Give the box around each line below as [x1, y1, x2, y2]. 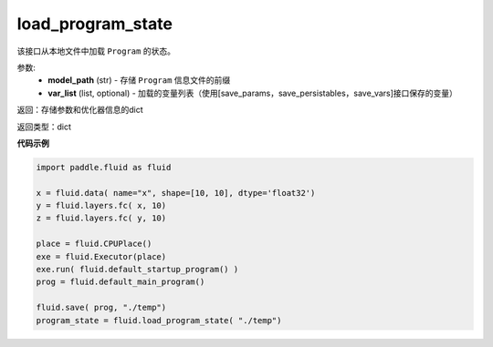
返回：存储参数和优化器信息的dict [16, 105, 143, 116]
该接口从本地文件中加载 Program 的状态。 [16, 46, 175, 56]
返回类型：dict [16, 121, 72, 132]
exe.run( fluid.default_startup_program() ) [36, 264, 239, 274]
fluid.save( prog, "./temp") [36, 302, 167, 313]
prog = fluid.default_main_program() [36, 277, 205, 287]
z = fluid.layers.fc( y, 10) [36, 213, 167, 223]
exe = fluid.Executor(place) [36, 251, 167, 261]
